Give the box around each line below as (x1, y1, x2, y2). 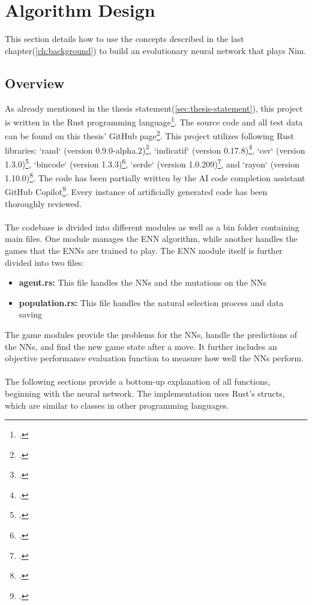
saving (19, 308, 42, 321)
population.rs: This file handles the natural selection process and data (19, 296, 284, 309)
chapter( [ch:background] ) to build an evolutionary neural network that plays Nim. (5, 44, 307, 56)
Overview (5, 73, 65, 92)
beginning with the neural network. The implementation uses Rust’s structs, (5, 387, 285, 399)
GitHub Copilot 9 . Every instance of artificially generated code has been (5, 184, 268, 198)
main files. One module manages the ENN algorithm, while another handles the (5, 232, 298, 245)
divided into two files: (5, 256, 84, 268)
